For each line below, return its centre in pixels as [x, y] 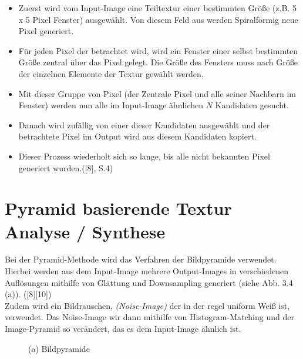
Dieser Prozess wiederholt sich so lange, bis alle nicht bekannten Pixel [144, 156]
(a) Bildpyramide [59, 348]
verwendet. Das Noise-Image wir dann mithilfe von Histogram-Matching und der [149, 317]
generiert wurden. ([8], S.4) [66, 167]
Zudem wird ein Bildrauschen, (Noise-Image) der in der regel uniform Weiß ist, [147, 305]
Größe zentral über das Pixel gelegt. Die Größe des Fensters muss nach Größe [158, 62]
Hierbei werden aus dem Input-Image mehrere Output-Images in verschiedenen [147, 271]
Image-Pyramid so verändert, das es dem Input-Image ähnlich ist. [123, 328]
